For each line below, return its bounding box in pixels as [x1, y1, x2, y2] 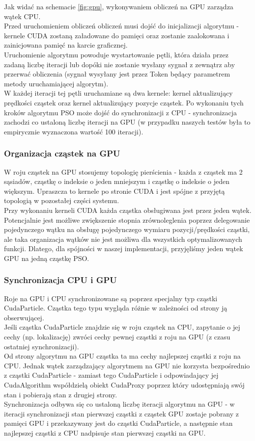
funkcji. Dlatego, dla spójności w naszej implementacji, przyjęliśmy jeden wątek [4, 243, 243, 254]
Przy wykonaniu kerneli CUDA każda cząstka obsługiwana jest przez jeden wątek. [4, 205, 252, 215]
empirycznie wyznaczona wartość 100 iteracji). [4, 126, 143, 136]
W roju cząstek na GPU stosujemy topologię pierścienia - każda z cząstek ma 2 [4, 166, 243, 177]
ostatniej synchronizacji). [4, 341, 79, 351]
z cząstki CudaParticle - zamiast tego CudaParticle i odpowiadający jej [4, 370, 219, 380]
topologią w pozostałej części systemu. [4, 195, 119, 206]
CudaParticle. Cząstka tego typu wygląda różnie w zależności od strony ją [4, 303, 227, 313]
